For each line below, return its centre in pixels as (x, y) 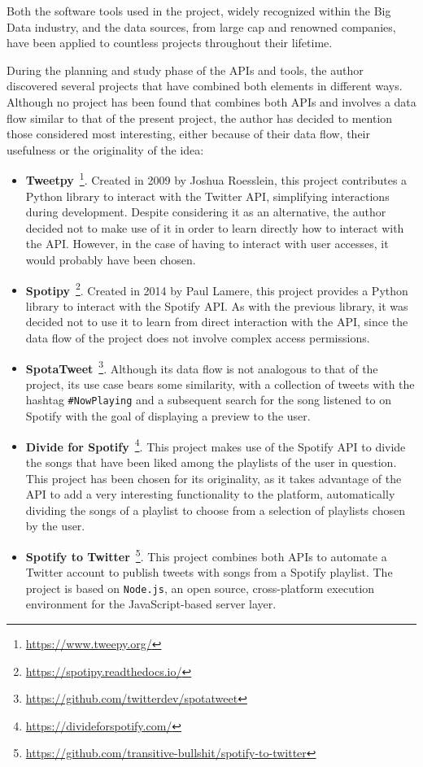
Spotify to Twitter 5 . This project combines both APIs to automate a (206, 555)
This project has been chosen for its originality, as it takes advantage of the (214, 478)
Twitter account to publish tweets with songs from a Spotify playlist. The (209, 572)
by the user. (55, 526)
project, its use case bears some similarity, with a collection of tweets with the (220, 383)
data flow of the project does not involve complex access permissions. (198, 338)
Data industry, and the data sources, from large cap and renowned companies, (201, 26)
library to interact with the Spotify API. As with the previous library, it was (217, 305)
